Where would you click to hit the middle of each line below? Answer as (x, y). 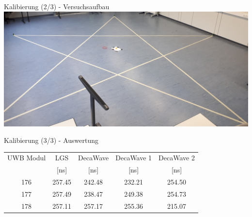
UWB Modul (27, 158)
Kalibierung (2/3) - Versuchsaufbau (57, 6)
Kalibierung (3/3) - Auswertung (51, 140)
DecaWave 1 (134, 158)
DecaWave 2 (177, 158)
